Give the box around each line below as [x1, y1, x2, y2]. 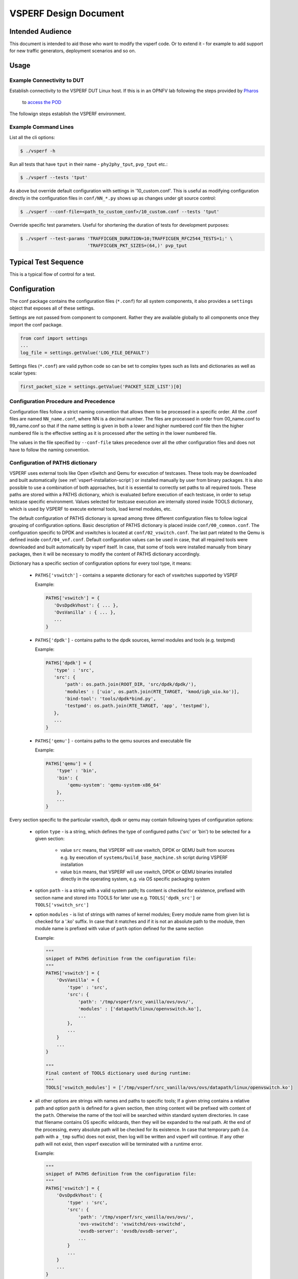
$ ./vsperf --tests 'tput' [20, 174, 88, 181]
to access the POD [22, 99, 62, 105]
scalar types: [9, 370, 37, 376]
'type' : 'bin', [56, 768, 97, 774]
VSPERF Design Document [9, 8, 125, 19]
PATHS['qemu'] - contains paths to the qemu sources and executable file [35, 737, 191, 744]
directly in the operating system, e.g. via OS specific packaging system [60, 876, 210, 882]
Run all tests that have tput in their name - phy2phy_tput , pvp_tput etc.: [9, 161, 168, 167]
